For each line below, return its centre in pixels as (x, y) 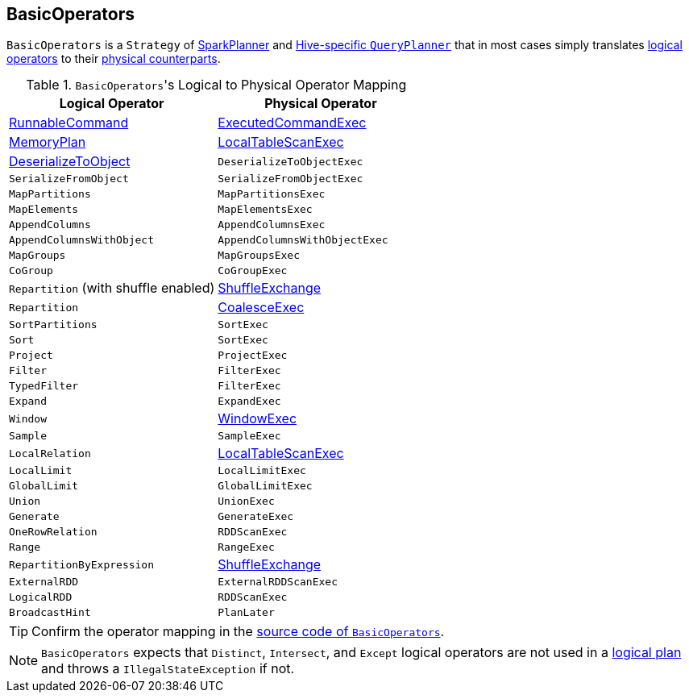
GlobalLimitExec (265, 486)
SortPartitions (53, 325)
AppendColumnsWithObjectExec (303, 240)
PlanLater (246, 613)
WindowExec (257, 419)
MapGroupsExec (259, 256)
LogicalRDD (41, 597)
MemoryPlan (48, 142)
